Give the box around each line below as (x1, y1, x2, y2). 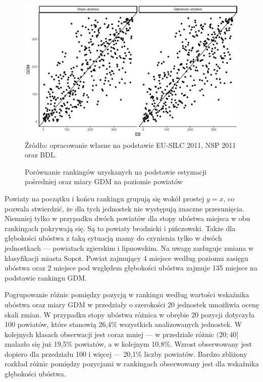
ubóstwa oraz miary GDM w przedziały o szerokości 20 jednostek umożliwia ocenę (5, 299, 259, 309)
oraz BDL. (25, 149, 57, 160)
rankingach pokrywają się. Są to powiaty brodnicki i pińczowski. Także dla (5, 223, 236, 233)
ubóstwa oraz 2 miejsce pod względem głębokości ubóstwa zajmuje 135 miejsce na (5, 262, 257, 273)
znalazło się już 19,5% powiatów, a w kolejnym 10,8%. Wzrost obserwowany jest (5, 339, 252, 349)
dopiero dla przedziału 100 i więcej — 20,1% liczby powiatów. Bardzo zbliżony (5, 348, 247, 359)
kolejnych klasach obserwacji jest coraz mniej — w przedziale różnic (5, 329, 214, 339)
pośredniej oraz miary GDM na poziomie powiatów (25, 176, 183, 187)
